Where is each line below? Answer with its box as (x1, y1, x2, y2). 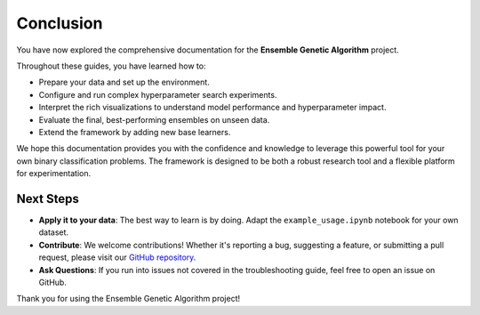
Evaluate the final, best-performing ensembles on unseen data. (38, 114, 270, 125)
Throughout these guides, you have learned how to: (16, 61, 206, 71)
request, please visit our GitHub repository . (38, 252, 196, 262)
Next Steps (16, 191, 79, 206)
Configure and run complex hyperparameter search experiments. (38, 89, 277, 100)
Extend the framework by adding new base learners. (38, 126, 231, 137)
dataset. (38, 227, 69, 238)
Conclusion (16, 13, 103, 33)
